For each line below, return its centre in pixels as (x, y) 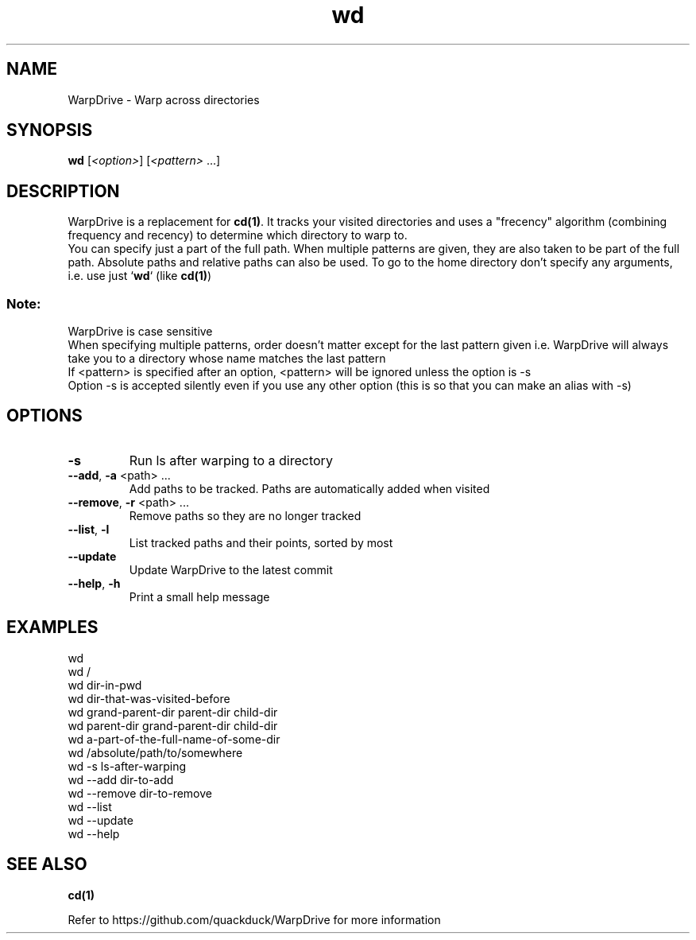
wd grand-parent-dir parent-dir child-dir (173, 712)
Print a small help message (199, 596)
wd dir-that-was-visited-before (149, 698)
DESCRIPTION (63, 191)
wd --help (94, 833)
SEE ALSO (47, 864)
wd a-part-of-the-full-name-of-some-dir (174, 739)
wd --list (90, 806)
